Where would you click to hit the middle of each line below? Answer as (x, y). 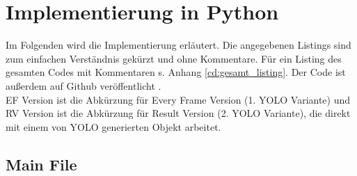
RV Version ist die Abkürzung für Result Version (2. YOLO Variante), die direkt (178, 113)
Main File (41, 164)
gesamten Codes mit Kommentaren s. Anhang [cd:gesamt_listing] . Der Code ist (176, 72)
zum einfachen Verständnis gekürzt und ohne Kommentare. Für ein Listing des (174, 58)
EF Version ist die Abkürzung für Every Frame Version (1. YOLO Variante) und (178, 99)
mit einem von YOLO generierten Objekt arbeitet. (113, 126)
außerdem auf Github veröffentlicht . (84, 85)
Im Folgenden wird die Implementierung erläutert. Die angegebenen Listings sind (178, 45)
